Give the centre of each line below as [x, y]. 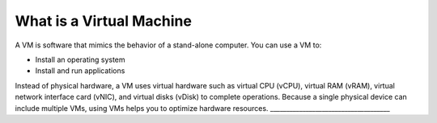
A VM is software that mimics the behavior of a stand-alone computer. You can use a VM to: [168, 45]
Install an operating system [80, 59]
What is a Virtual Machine [103, 21]
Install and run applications [80, 71]
